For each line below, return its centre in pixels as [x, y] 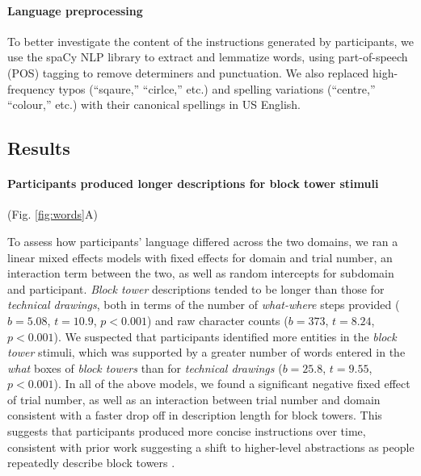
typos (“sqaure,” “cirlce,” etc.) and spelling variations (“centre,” [217, 88]
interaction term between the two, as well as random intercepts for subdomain [201, 273]
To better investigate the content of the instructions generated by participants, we [210, 41]
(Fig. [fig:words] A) [53, 214]
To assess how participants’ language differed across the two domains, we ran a [203, 241]
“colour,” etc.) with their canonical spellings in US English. [154, 104]
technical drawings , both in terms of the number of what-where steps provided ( [204, 305]
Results [39, 148]
